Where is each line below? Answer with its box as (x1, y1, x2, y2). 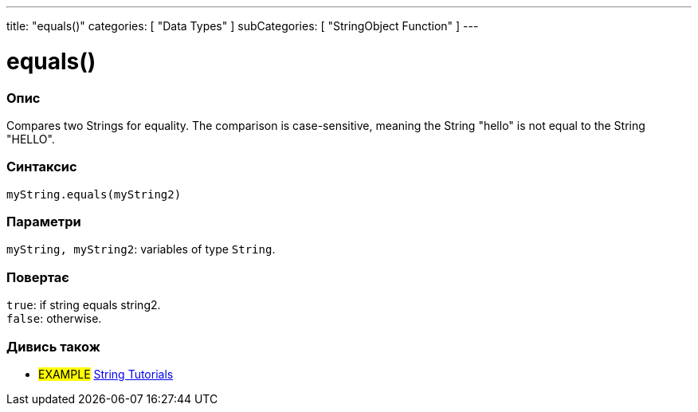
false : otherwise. (6, 312, 102, 326)
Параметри (6, 214, 81, 230)
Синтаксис (6, 159, 77, 175)
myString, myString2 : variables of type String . (6, 242, 276, 257)
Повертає (6, 269, 69, 285)
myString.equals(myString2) (6, 187, 182, 201)
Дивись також (6, 338, 100, 355)
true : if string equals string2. (6, 298, 161, 312)
